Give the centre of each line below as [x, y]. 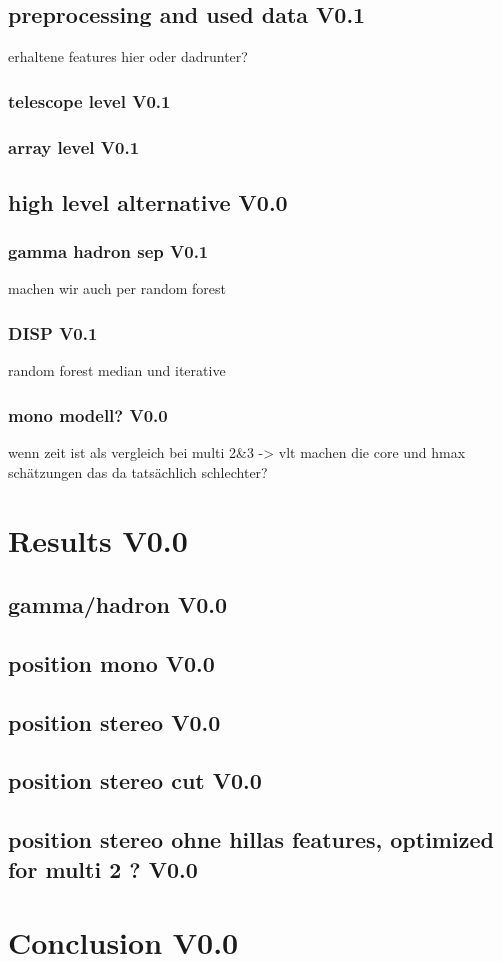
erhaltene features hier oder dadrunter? [128, 56]
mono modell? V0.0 [88, 414]
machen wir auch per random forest [117, 288]
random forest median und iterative [117, 370]
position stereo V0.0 [114, 721]
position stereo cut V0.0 [135, 780]
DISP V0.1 [53, 333]
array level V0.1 [74, 146]
